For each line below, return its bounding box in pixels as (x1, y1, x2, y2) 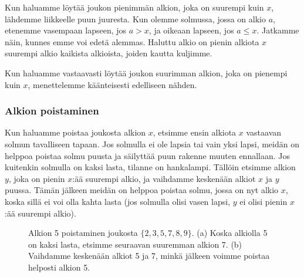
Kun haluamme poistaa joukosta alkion (5, 126, 146, 138)
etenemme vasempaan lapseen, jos (5, 24, 127, 36)
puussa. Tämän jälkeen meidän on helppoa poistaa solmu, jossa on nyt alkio (5, 184, 279, 196)
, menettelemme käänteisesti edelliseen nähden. (28, 78, 197, 90)
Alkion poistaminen (5, 103, 99, 118)
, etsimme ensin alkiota (153, 126, 237, 138)
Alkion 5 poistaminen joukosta (28, 227, 138, 239)
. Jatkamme (256, 24, 299, 36)
